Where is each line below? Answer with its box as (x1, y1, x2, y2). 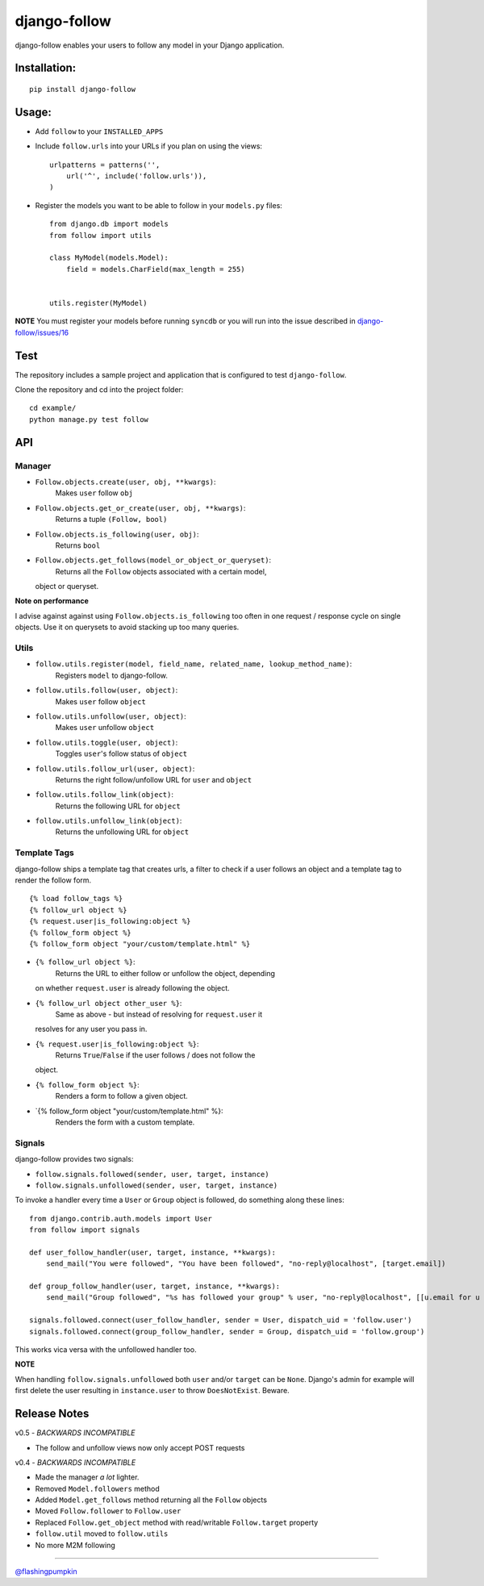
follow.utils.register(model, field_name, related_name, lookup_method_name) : (35, 659, 353, 669)
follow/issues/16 (15, 328, 69, 337)
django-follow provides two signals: (15, 1154, 134, 1164)
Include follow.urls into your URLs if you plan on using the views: (35, 141, 262, 151)
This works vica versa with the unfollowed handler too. (15, 1345, 197, 1354)
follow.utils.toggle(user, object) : (35, 737, 178, 747)
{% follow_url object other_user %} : (35, 998, 182, 1008)
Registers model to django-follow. (55, 670, 169, 680)
